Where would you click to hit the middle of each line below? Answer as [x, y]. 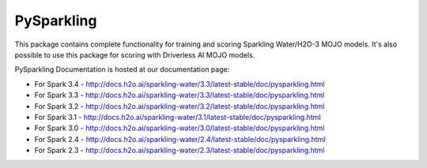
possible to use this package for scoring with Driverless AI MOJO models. [135, 54]
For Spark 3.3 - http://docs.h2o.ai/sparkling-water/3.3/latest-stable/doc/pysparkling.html [179, 95]
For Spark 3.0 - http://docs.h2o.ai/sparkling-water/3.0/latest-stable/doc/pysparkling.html [179, 128]
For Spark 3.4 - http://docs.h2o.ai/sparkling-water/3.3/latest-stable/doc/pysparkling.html [179, 84]
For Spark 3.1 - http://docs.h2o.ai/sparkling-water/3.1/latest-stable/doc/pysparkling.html [178, 117]
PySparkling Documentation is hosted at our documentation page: [122, 69]
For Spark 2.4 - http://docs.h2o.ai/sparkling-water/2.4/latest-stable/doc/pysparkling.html [180, 139]
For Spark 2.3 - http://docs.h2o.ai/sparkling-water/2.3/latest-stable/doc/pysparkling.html [179, 151]
